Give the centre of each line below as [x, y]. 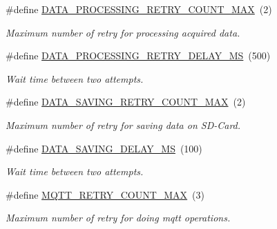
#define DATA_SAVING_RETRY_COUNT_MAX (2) [126, 102]
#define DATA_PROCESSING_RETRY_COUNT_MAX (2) [139, 9]
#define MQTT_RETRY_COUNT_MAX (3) [105, 194]
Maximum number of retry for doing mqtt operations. [118, 218]
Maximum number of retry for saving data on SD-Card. [123, 125]
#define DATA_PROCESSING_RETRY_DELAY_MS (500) [138, 56]
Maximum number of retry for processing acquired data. [123, 32]
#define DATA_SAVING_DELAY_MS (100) [104, 148]
